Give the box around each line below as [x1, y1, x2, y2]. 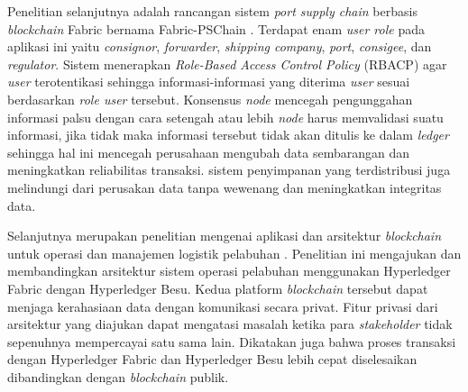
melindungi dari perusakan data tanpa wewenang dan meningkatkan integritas [7, 178, 442, 196]
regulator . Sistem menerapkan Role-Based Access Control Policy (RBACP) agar [7, 54, 447, 73]
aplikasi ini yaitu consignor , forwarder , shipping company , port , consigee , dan [7, 37, 432, 56]
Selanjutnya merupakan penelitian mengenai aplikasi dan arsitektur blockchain [7, 226, 442, 245]
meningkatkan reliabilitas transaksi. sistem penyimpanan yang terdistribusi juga [7, 160, 451, 179]
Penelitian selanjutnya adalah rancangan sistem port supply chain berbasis [7, 2, 418, 20]
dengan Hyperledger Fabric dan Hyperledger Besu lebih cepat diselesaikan [7, 350, 418, 369]
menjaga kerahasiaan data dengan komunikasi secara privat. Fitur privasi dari [7, 296, 438, 315]
